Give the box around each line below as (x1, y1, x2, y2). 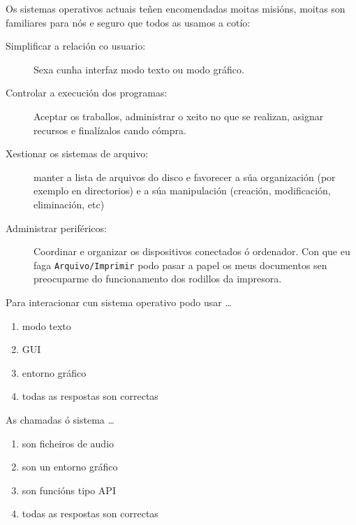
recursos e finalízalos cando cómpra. (34, 122, 186, 137)
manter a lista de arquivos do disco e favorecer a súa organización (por (34, 169, 336, 184)
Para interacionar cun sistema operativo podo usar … (6, 294, 232, 309)
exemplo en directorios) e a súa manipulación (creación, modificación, (34, 183, 331, 198)
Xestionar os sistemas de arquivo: (6, 146, 149, 161)
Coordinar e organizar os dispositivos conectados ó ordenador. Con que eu (34, 244, 350, 259)
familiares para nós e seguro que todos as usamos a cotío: (6, 15, 251, 29)
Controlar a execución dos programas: (6, 85, 168, 100)
